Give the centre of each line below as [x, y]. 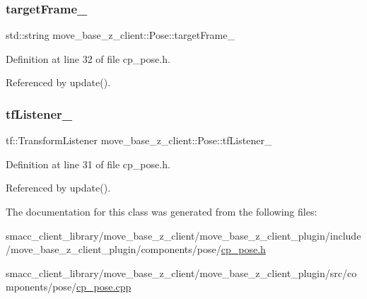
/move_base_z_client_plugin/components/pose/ [113, 249]
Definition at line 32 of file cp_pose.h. [88, 58]
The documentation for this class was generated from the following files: [162, 211]
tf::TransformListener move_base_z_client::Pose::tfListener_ [139, 140]
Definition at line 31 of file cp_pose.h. [88, 164]
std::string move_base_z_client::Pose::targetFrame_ [120, 35]
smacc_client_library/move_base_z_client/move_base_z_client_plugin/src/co [181, 272]
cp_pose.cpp [104, 287]
